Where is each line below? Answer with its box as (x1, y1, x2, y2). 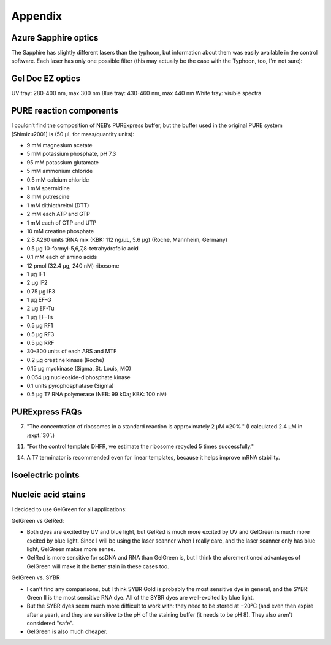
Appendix (11, 9, 63, 23)
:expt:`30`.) (26, 431, 55, 439)
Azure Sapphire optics (11, 33, 99, 43)
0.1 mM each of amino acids (26, 253, 97, 261)
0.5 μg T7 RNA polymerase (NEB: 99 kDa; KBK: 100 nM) (26, 390, 167, 398)
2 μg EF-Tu (26, 304, 55, 312)
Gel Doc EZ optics (11, 74, 81, 84)
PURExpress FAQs (11, 407, 82, 417)
